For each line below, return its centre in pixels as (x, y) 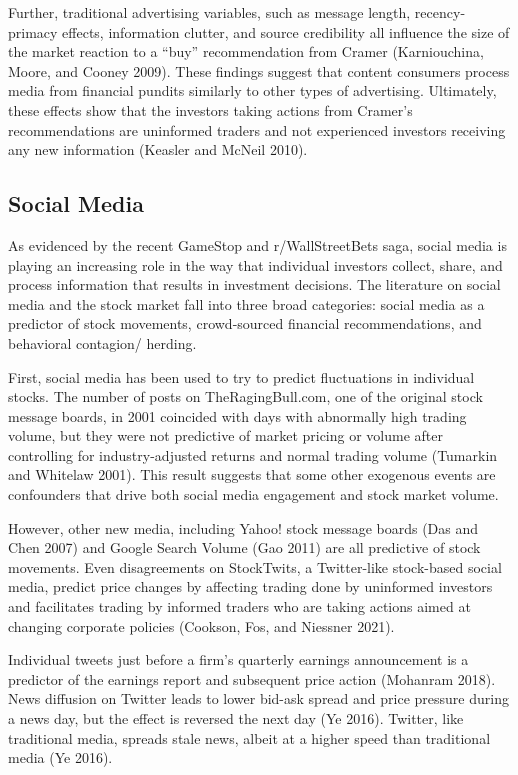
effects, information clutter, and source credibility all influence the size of (286, 31)
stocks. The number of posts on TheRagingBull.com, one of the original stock (245, 396)
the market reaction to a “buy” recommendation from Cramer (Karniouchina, (246, 51)
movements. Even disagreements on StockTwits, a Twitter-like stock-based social (255, 566)
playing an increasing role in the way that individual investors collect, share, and (255, 264)
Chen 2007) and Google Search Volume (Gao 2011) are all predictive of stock (244, 547)
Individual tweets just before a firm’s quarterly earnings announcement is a (238, 659)
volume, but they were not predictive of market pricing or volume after (226, 435)
